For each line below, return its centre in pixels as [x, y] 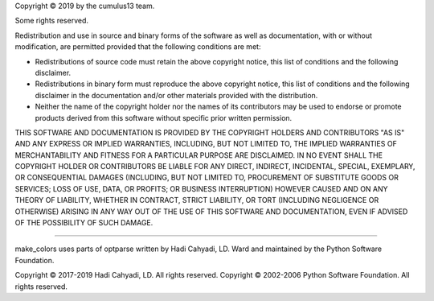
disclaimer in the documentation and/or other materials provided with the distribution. [176, 95]
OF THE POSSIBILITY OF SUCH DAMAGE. [84, 223]
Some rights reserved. [51, 21]
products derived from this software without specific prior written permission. [164, 118]
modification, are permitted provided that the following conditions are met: [138, 47]
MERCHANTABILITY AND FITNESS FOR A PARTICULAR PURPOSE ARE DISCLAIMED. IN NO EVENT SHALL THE [199, 155]
